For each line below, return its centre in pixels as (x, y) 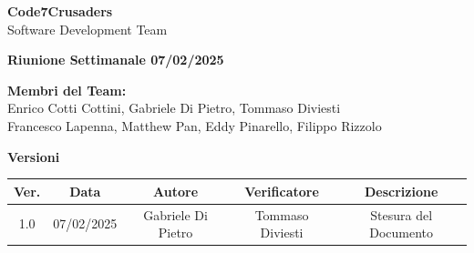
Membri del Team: (67, 90)
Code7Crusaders (60, 11)
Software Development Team (88, 29)
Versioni (34, 156)
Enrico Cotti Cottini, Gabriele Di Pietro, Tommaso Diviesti (174, 108)
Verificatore (282, 191)
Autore (176, 191)
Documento (402, 233)
